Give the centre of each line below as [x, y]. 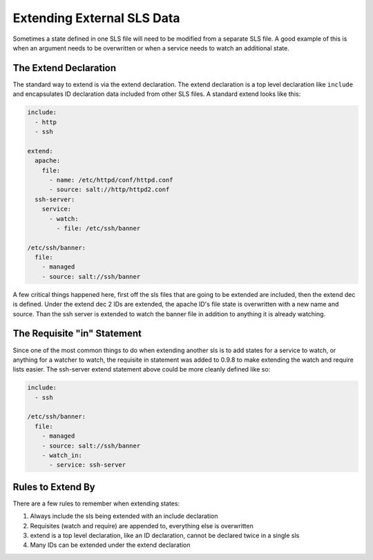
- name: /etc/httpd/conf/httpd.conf [111, 180]
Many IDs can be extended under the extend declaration [110, 545]
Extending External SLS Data [96, 18]
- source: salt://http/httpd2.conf [109, 190]
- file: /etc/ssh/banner [98, 228]
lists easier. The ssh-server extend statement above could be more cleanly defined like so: [142, 369]
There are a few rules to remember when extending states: [96, 503]
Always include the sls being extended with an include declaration [124, 516]
